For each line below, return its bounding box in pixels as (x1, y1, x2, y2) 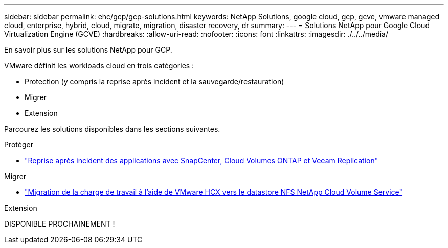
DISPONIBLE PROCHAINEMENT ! (4, 219, 115, 228)
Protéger (4, 140, 33, 149)
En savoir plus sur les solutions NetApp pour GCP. (4, 45, 172, 54)
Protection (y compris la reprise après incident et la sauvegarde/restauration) (25, 77, 284, 86)
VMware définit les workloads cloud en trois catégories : (4, 61, 194, 70)
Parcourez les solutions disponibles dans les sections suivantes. (4, 125, 220, 133)
